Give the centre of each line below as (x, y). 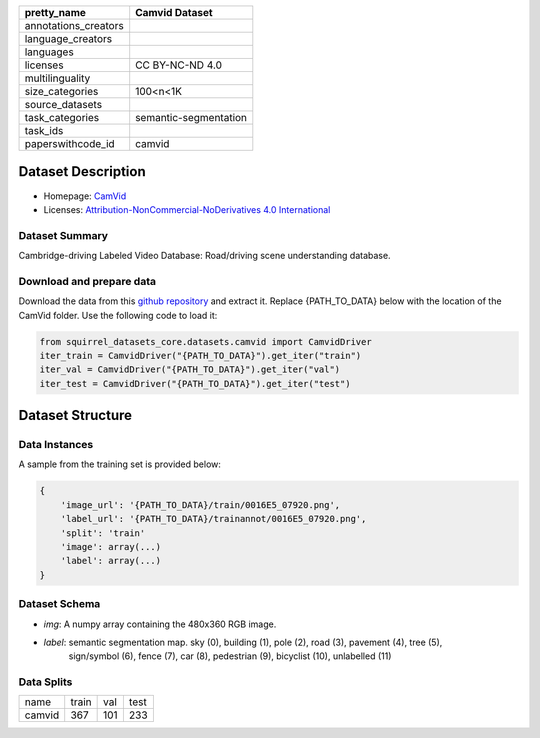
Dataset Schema (59, 604)
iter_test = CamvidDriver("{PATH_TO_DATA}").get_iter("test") (195, 383)
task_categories (62, 117)
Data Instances (56, 445)
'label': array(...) (111, 561)
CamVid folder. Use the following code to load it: (118, 315)
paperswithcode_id (69, 143)
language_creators (68, 38)
